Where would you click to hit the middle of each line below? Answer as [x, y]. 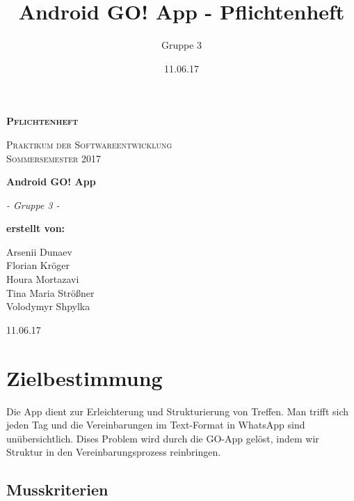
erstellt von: [36, 228]
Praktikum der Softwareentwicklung [89, 144]
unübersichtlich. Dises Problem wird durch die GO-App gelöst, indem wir [163, 438]
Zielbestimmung [85, 377]
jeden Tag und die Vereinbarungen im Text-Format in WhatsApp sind [156, 425]
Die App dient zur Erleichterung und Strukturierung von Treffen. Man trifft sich [178, 411]
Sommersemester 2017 [54, 158]
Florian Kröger [38, 265]
